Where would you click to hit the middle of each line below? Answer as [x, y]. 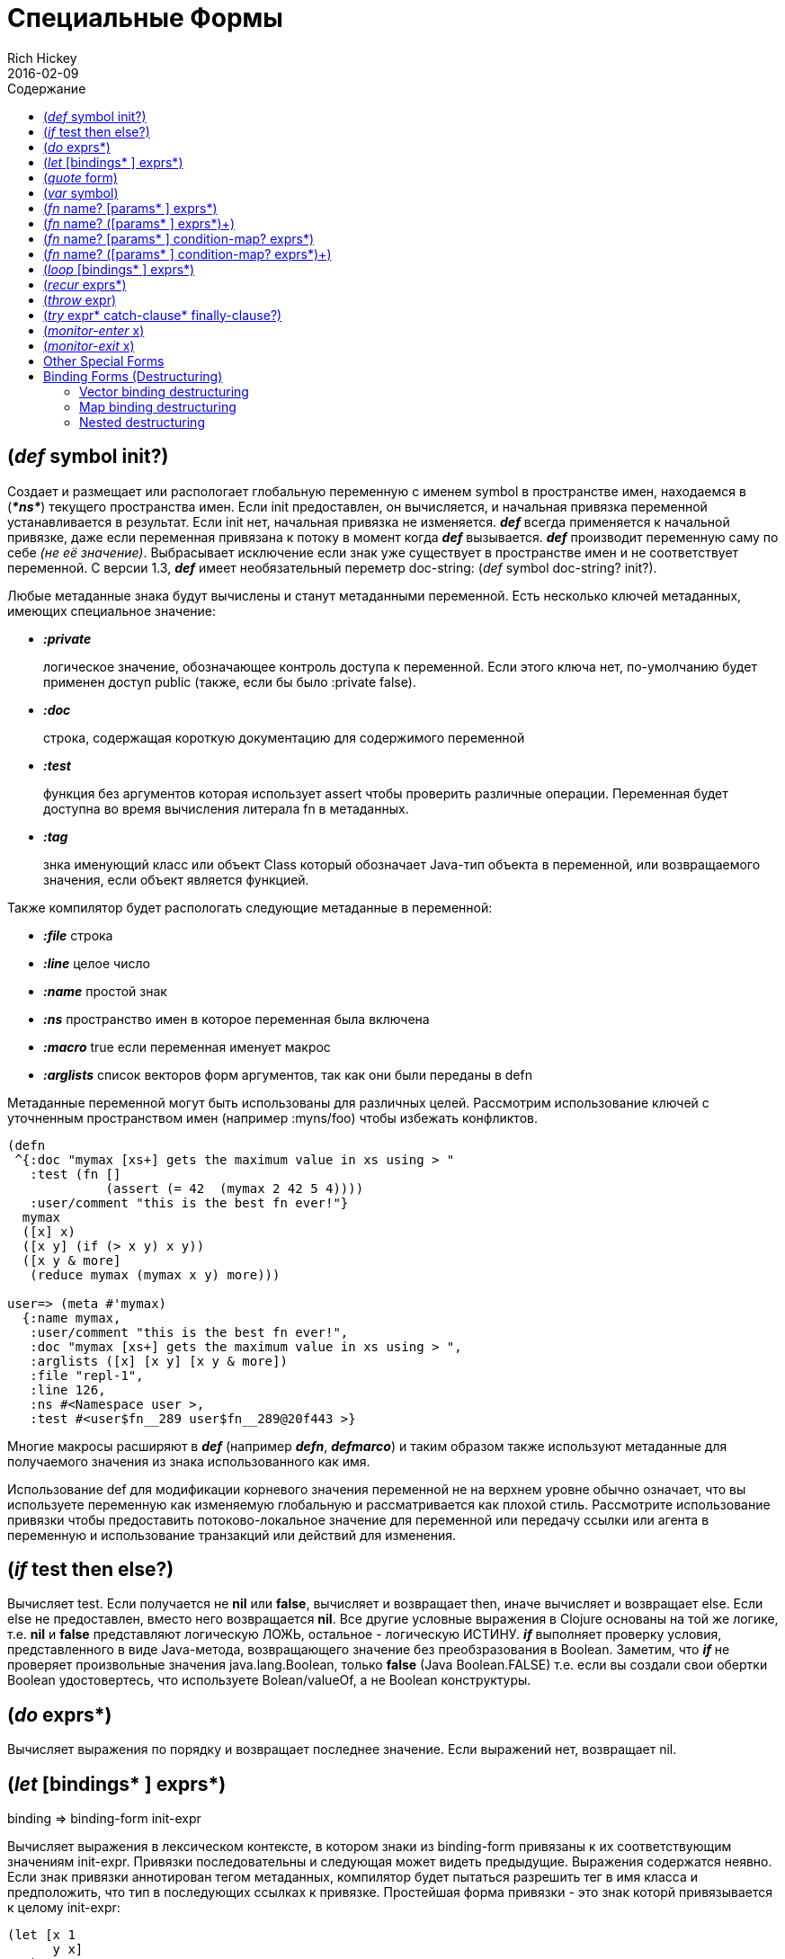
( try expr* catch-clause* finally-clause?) [163, 315]
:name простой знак [105, 991]
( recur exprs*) [85, 284]
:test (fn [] [76, 1174]
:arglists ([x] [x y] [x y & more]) [159, 1361]
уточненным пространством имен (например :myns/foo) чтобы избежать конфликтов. [272, 1118]
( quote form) [80, 177]
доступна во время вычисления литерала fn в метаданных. [226, 808]
